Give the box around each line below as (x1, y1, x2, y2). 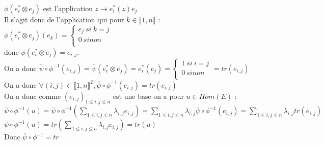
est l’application (43, 3, 93, 13)
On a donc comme (4, 90, 61, 101)
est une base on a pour (113, 90, 184, 101)
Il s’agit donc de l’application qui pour (4, 14, 124, 24)
